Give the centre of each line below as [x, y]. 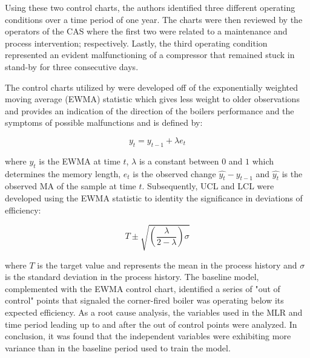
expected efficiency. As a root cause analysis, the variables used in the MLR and [154, 312]
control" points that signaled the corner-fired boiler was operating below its [144, 300]
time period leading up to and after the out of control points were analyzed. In [151, 324]
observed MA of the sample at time [71, 186]
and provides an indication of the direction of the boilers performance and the [150, 110]
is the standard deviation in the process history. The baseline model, [132, 277]
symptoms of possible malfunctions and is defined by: [104, 122]
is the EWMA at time [80, 161]
